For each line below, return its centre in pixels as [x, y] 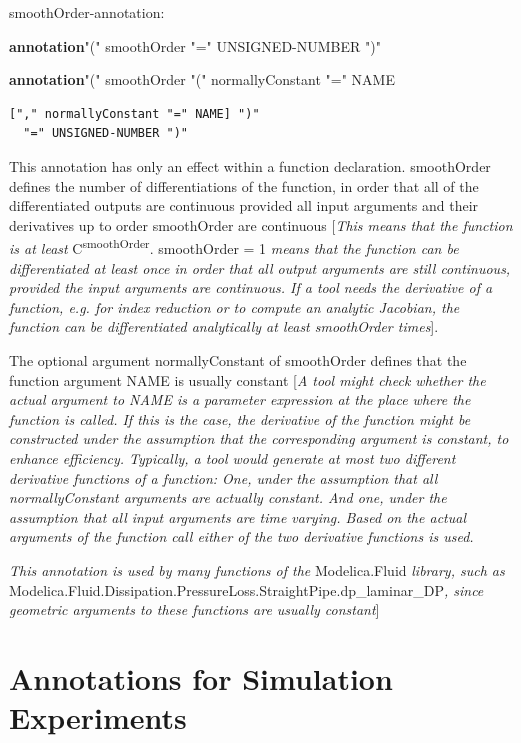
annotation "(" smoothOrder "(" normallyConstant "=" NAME [202, 79]
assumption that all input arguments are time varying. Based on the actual [237, 516]
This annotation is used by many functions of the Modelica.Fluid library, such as [257, 569]
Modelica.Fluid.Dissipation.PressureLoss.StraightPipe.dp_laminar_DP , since [246, 589]
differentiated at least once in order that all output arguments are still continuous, [260, 267]
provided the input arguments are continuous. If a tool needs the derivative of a [251, 287]
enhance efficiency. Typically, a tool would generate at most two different [232, 457]
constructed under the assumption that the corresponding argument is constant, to [259, 438]
